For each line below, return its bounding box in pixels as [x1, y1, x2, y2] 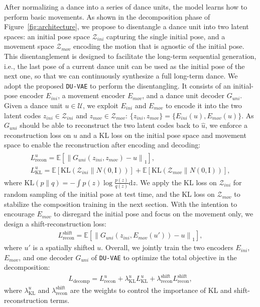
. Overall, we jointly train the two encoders [101, 242, 233, 253]
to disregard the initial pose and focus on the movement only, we [54, 208, 253, 219]
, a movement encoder [58, 90, 125, 101]
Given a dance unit [4, 100, 63, 110]
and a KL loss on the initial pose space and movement [79, 129, 246, 140]
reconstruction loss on [4, 129, 71, 140]
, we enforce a [205, 120, 247, 130]
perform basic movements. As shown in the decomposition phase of [4, 11, 210, 22]
